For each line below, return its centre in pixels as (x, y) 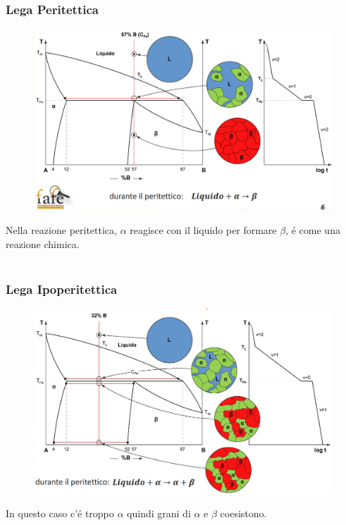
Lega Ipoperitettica (62, 289)
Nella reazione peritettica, (61, 230)
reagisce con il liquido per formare (203, 230)
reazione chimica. (43, 243)
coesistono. (243, 513)
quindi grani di (159, 513)
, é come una (313, 230)
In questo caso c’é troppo (60, 513)
